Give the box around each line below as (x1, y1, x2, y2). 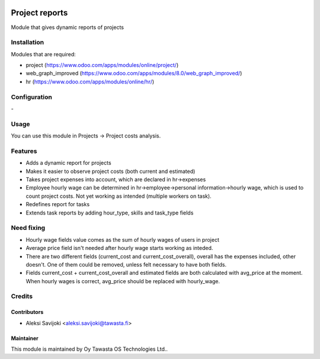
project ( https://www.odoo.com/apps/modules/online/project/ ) (25, 62, 179, 69)
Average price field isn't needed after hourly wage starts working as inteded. (25, 245, 213, 252)
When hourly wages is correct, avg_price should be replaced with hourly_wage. (25, 277, 220, 284)
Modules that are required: (11, 50, 76, 57)
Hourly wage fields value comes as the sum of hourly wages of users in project (25, 236, 219, 243)
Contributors (11, 309, 44, 316)
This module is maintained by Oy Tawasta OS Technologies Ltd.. (11, 345, 168, 352)
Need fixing (11, 224, 46, 232)
